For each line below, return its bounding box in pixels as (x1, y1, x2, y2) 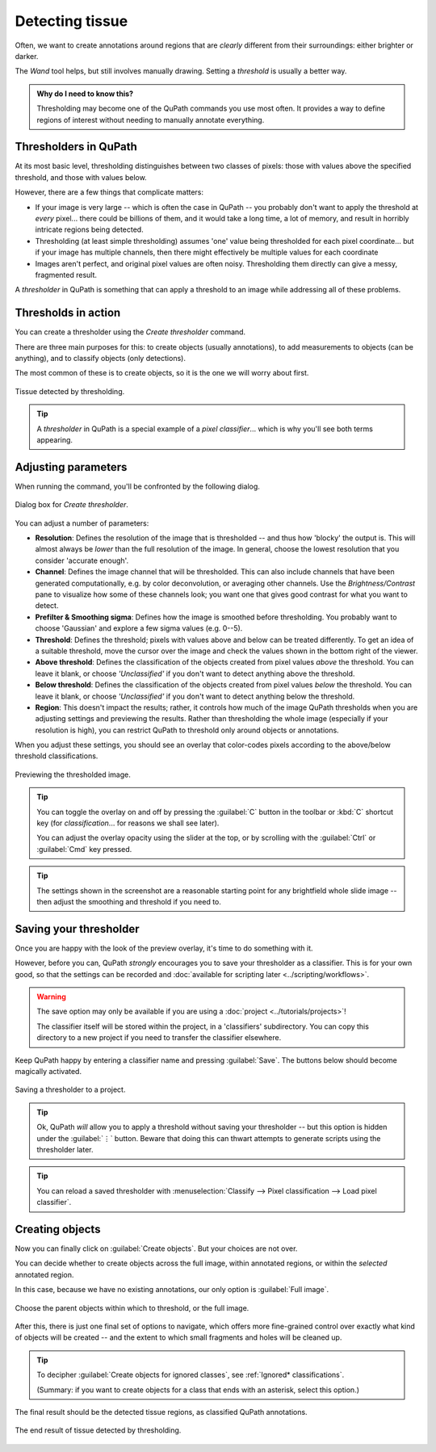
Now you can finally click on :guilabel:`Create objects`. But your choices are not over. (15, 1244, 298, 1253)
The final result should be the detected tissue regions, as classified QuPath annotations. (15, 1407, 308, 1416)
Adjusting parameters (15, 460, 128, 474)
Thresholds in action (15, 306, 121, 320)
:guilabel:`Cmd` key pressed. (36, 844, 132, 854)
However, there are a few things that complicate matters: (15, 187, 204, 197)
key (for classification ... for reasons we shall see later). (36, 818, 220, 828)
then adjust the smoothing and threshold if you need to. (36, 896, 222, 906)
